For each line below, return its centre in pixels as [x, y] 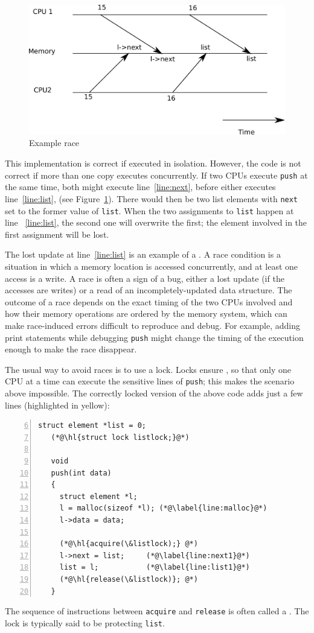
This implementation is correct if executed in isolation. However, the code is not [153, 163]
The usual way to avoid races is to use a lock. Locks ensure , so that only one [148, 369]
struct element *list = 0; [92, 426]
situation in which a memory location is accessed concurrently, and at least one [152, 266]
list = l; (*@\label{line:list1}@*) [155, 568]
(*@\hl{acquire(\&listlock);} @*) [129, 544]
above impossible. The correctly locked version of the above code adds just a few [154, 393]
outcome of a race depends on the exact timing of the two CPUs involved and [149, 301]
